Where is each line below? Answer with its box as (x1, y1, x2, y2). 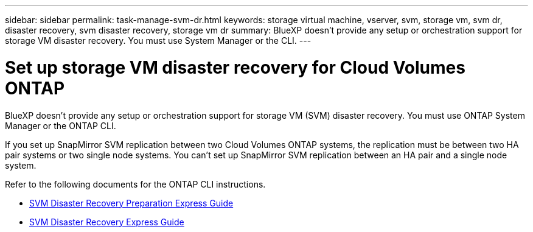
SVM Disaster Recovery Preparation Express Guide (29, 197, 234, 208)
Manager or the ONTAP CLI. (5, 120, 116, 131)
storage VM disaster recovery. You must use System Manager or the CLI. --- (5, 35, 312, 46)
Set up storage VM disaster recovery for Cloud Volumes (5, 57, 465, 78)
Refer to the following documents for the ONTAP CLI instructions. (5, 178, 266, 189)
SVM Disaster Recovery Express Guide (29, 216, 184, 227)
